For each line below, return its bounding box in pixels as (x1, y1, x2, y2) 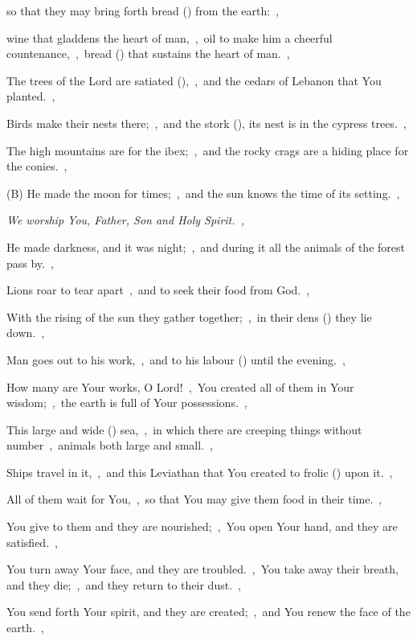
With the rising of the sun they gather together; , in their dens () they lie (6, 308, 372, 325)
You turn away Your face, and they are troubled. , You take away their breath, (6, 561, 399, 577)
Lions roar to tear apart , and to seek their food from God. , (6, 281, 310, 298)
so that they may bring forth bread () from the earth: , (6, 2, 280, 18)
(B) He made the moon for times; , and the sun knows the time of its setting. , (6, 184, 400, 201)
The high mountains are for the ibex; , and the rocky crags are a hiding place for (6, 142, 409, 158)
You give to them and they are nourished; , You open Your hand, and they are (6, 518, 398, 535)
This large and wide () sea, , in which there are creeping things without (6, 421, 362, 438)
